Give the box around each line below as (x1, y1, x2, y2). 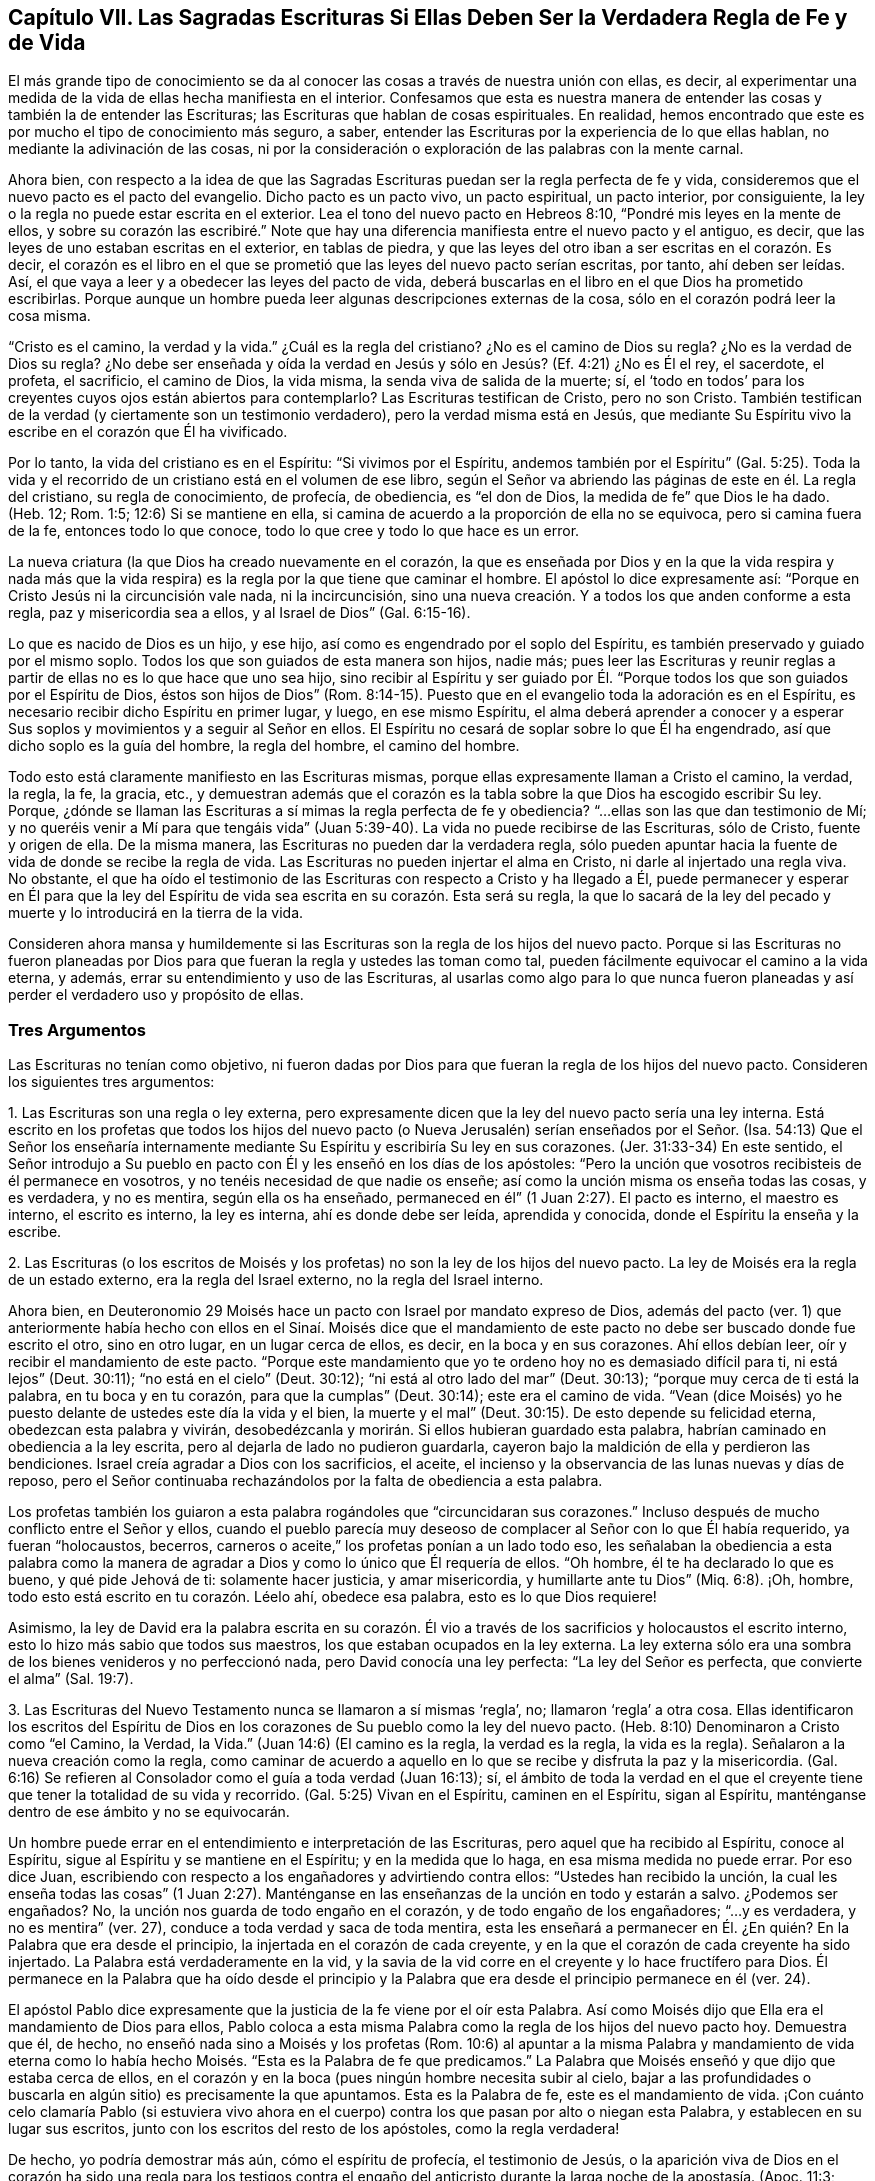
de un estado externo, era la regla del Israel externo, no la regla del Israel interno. (8, 1271, 544, 1289)
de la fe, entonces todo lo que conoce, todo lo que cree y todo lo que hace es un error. (8, 522, 580, 540)
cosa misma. (8, 307, 91, 325)
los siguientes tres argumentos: (8, 1073, 215, 1091)
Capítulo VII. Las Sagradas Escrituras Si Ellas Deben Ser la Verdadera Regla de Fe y (8, 5, 848, 30)
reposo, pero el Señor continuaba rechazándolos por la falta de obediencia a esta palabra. (8, 1472, 603, 1490)
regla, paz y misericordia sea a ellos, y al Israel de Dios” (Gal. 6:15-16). (8, 604, 471, 622)
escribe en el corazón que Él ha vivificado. (8, 423, 288, 441)
